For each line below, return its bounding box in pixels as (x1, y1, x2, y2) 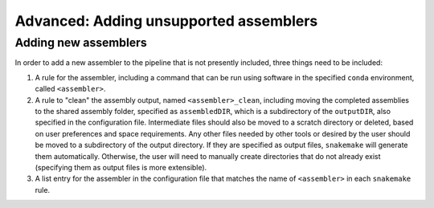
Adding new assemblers (14, 35, 148, 50)
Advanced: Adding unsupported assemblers (14, 12, 318, 30)
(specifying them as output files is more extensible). (35, 162, 207, 172)
